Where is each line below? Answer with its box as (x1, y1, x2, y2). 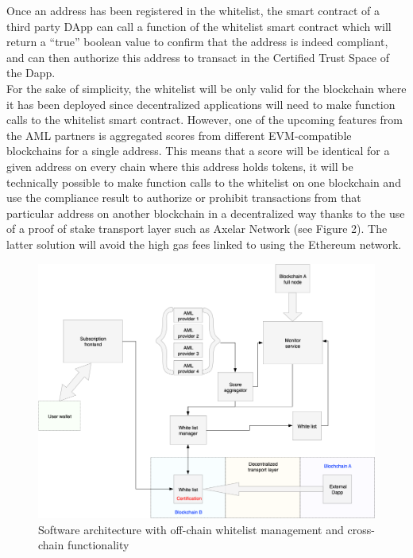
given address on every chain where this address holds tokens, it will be (6, 157, 353, 174)
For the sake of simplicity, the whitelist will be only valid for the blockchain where (6, 79, 407, 96)
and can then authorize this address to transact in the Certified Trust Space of (6, 48, 390, 65)
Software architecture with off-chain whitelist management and (38, 521, 344, 537)
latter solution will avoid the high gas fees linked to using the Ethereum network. (6, 235, 402, 252)
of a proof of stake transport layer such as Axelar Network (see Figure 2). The (6, 220, 388, 237)
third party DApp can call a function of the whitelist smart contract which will (6, 17, 392, 34)
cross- (347, 521, 375, 537)
